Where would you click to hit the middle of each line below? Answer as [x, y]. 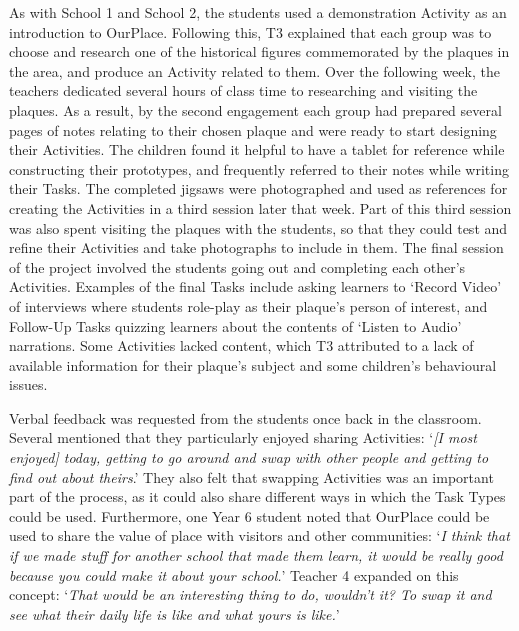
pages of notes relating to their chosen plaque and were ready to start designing [253, 129]
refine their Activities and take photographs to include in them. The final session [256, 247]
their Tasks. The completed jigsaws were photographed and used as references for [258, 188]
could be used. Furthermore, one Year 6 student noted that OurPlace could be [249, 515]
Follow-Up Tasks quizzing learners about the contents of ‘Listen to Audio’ [235, 325]
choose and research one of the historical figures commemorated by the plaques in [259, 51]
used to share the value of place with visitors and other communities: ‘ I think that [259, 535]
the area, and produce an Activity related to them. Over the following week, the [254, 70]
